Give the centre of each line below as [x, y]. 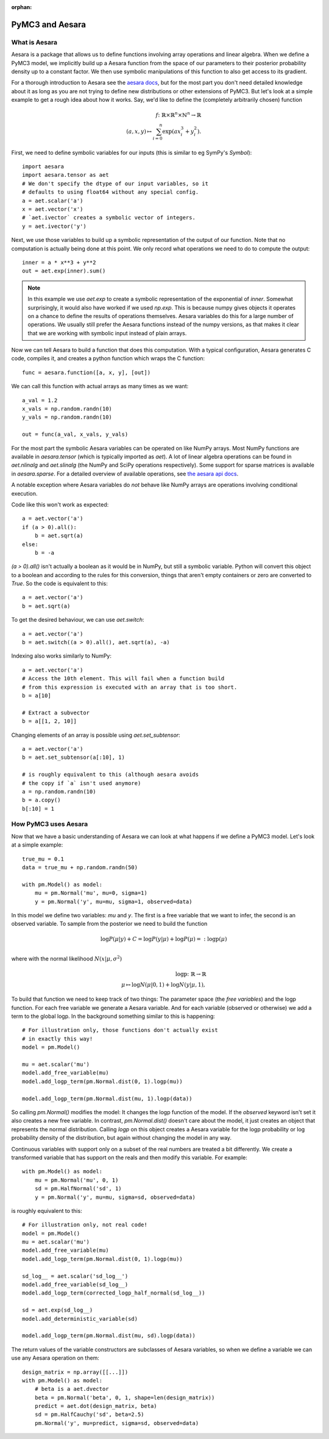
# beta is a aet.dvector [72, 1389]
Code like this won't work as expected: [60, 504]
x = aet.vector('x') [53, 209]
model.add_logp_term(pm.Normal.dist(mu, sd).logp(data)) [109, 1336]
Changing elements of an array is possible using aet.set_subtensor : [96, 735]
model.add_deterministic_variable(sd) [80, 1319]
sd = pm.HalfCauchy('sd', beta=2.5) [89, 1415]
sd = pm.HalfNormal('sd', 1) [78, 1189]
